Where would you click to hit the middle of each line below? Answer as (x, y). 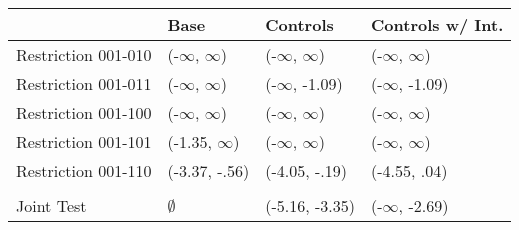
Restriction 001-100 (84, 112)
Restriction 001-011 (84, 83)
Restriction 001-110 (84, 170)
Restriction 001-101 (84, 141)
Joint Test (51, 205)
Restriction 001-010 (84, 54)
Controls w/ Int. (437, 24)
